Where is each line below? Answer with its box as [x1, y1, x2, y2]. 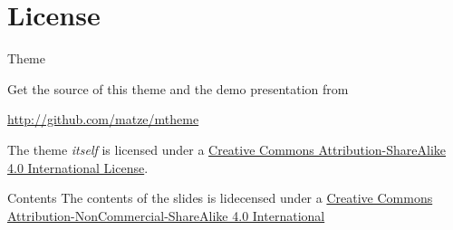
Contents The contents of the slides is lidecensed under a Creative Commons [7, 188, 433, 207]
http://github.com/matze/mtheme [7, 110, 199, 129]
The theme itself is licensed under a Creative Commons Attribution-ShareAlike [7, 139, 446, 158]
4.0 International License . [7, 158, 149, 177]
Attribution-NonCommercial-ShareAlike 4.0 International [7, 206, 325, 225]
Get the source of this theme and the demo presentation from [7, 79, 349, 98]
